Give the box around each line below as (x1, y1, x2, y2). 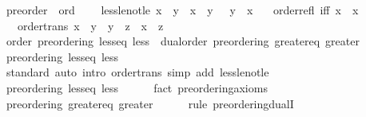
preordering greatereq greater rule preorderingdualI (6, 95, 294, 111)
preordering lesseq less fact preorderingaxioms (6, 79, 268, 96)
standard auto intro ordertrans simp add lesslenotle (6, 64, 269, 80)
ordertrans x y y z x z (17, 17, 164, 33)
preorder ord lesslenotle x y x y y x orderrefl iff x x (6, 2, 359, 18)
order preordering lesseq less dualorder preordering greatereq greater (6, 33, 360, 49)
